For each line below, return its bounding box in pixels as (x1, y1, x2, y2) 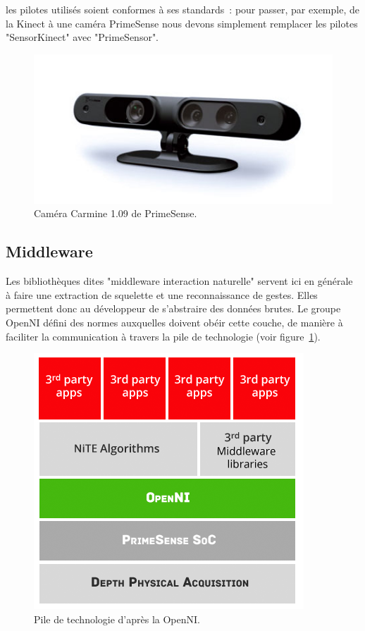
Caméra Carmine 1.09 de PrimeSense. (34, 206, 197, 221)
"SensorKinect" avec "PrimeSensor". (6, 30, 159, 44)
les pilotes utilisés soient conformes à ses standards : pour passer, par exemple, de (6, 2, 359, 16)
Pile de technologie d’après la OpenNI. (34, 611, 200, 626)
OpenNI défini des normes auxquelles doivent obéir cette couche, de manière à (6, 314, 343, 329)
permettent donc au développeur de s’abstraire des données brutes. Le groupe (6, 301, 341, 316)
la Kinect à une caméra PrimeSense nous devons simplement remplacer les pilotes (6, 16, 358, 30)
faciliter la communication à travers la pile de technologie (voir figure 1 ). (6, 329, 321, 343)
